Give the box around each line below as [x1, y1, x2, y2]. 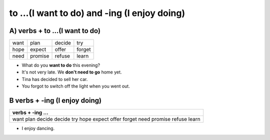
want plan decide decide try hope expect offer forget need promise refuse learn [12, 115, 200, 122]
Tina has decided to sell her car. [21, 76, 88, 82]
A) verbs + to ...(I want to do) [9, 26, 101, 35]
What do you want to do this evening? [21, 62, 100, 68]
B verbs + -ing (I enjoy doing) [9, 96, 102, 105]
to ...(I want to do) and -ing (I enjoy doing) [9, 7, 185, 18]
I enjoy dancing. [21, 125, 55, 131]
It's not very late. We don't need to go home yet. [21, 69, 122, 75]
